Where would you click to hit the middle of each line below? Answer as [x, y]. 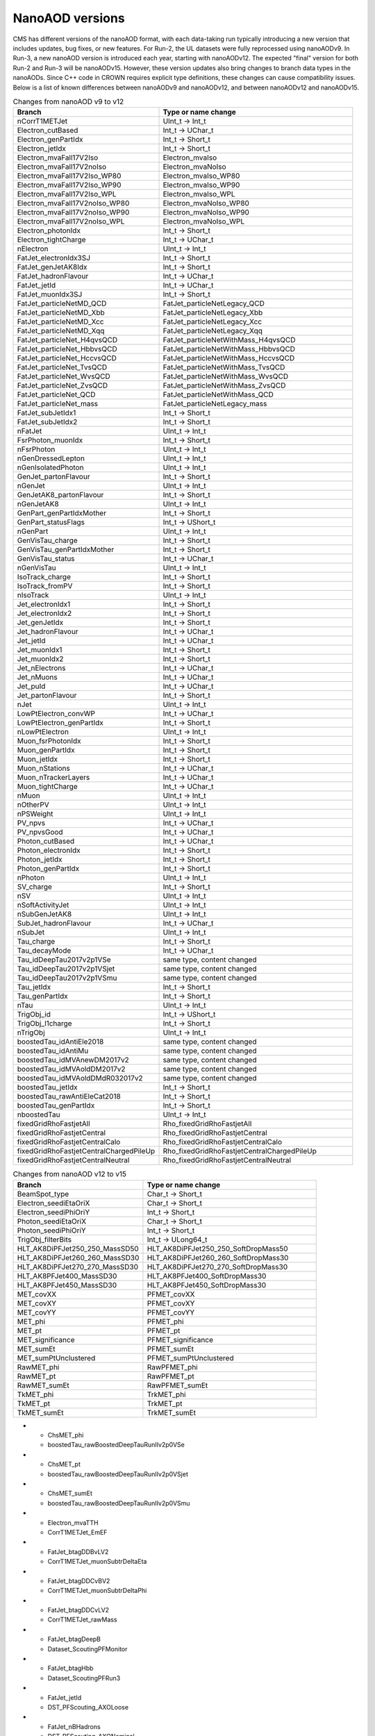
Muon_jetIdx [37, 759]
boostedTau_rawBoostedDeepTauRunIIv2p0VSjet [118, 1474]
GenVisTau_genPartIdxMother [66, 550]
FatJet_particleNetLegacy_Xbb [213, 312]
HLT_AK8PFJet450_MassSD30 [67, 1285]
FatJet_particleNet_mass [58, 404]
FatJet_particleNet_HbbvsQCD [67, 349]
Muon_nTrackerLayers [53, 778]
